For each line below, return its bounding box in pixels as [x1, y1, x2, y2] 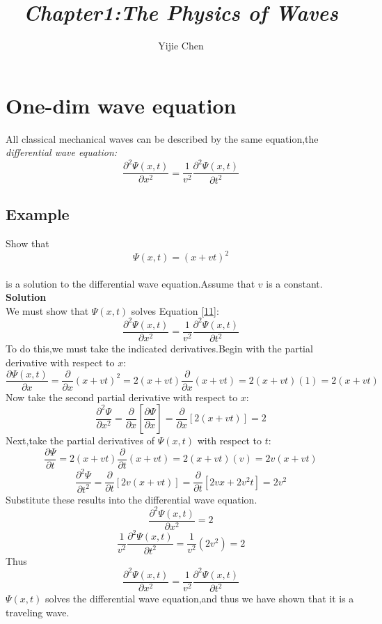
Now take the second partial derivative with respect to [6, 389, 238, 404]
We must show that [6, 303, 89, 318]
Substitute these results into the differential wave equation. [6, 492, 257, 506]
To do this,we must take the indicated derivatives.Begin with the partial [6, 341, 313, 356]
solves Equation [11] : [131, 303, 219, 318]
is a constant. [266, 276, 323, 290]
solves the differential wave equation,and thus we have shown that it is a [45, 591, 354, 606]
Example [6, 203, 70, 225]
